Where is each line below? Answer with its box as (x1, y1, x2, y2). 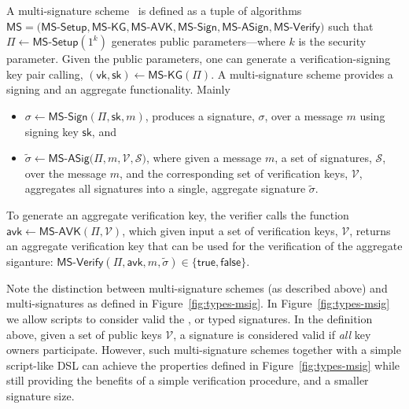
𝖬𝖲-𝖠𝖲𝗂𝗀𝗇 (222, 21, 269, 33)
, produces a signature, (145, 107, 255, 123)
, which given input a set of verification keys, (122, 222, 338, 238)
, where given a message (146, 149, 262, 166)
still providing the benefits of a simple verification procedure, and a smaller (6, 372, 369, 389)
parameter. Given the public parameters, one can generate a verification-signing (6, 50, 391, 67)
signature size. (6, 387, 75, 403)
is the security (298, 33, 367, 50)
